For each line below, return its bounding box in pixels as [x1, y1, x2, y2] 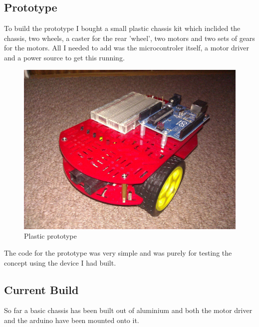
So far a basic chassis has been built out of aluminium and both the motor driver [4, 305, 253, 316]
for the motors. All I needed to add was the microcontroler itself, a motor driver [4, 42, 249, 53]
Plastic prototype [24, 231, 77, 241]
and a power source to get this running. [4, 52, 125, 62]
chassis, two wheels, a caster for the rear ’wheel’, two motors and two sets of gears [4, 32, 255, 43]
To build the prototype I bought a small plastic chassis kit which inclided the [4, 23, 241, 33]
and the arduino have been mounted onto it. [4, 315, 139, 325]
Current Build [4, 282, 79, 297]
